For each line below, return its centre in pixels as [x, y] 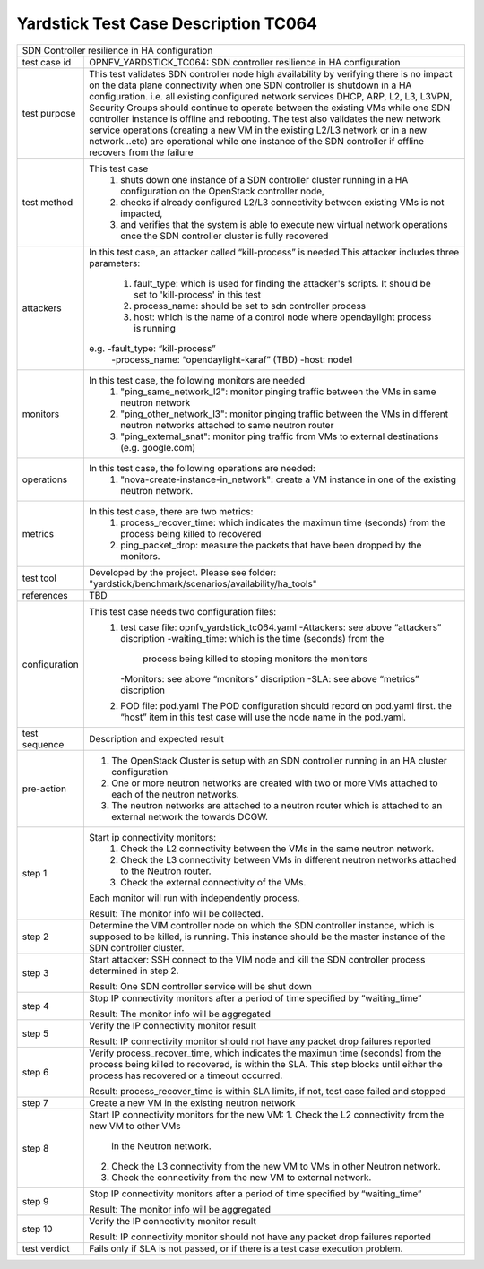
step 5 [35, 1033]
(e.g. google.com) [158, 447]
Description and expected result [156, 738]
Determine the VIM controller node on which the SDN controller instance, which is [262, 925]
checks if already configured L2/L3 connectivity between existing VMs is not [282, 202]
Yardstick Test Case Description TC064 [167, 23]
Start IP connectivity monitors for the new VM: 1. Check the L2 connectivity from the [267, 1114]
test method [48, 202]
